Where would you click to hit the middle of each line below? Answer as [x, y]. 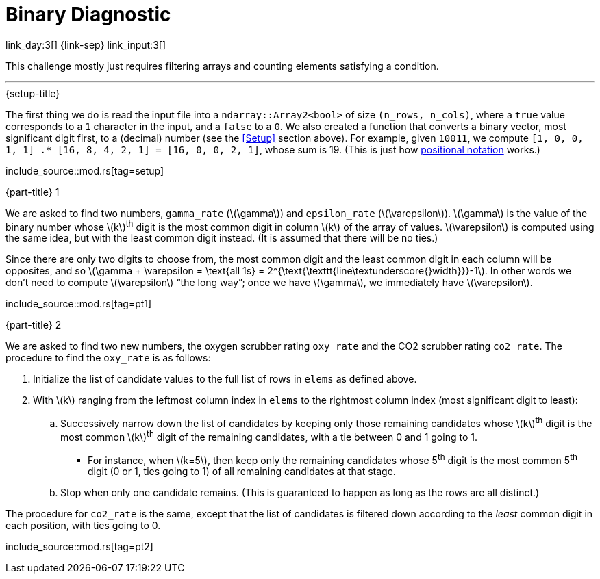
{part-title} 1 [33, 192]
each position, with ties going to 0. [83, 526]
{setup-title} [33, 93]
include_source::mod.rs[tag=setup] [85, 170]
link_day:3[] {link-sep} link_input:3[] [86, 44]
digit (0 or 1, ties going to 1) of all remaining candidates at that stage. [242, 472]
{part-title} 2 [34, 325]
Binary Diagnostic [88, 14]
